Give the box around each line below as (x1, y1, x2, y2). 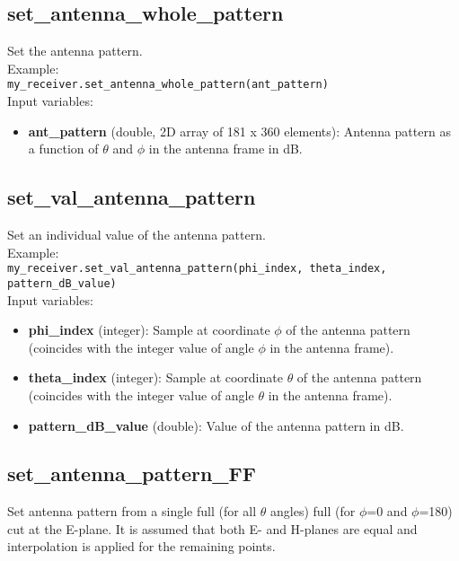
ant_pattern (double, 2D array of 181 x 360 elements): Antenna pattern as (28, 121, 451, 140)
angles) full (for (270, 502, 356, 521)
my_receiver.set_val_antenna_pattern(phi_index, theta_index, (7, 262, 387, 276)
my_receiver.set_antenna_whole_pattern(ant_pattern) (7, 78, 329, 92)
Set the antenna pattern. (7, 41, 143, 60)
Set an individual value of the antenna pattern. (7, 225, 266, 244)
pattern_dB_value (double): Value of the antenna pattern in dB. (28, 416, 404, 434)
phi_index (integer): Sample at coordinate (28, 320, 270, 339)
